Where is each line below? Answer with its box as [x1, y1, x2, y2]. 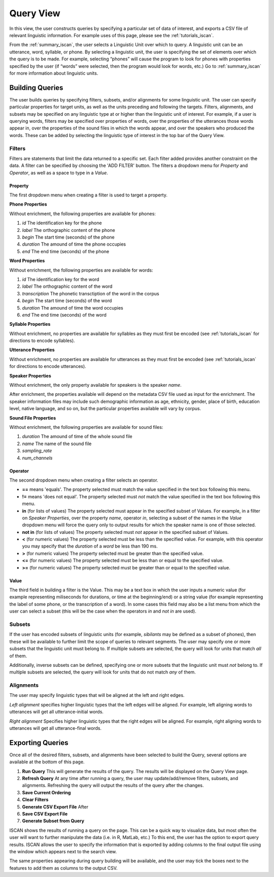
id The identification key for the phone [22, 220, 102, 226]
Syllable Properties [9, 321, 51, 327]
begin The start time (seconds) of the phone [22, 234, 115, 241]
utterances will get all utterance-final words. [9, 725, 101, 731]
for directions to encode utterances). [9, 363, 86, 369]
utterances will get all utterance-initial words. [9, 709, 104, 715]
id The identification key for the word [22, 276, 99, 282]
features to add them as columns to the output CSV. [9, 865, 118, 871]
